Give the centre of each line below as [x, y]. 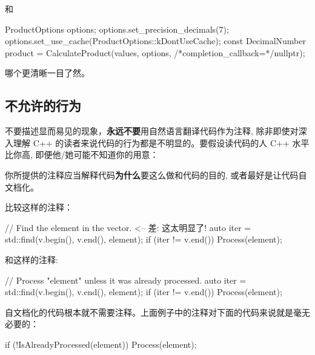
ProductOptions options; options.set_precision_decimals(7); [117, 29]
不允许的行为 [43, 106]
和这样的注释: [31, 259]
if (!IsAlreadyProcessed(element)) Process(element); [101, 344]
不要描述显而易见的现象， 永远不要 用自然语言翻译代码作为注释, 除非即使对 [152, 131]
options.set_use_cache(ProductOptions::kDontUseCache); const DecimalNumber [155, 41]
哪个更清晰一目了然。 [47, 73]
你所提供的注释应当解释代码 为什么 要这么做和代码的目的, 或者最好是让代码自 [156, 174]
